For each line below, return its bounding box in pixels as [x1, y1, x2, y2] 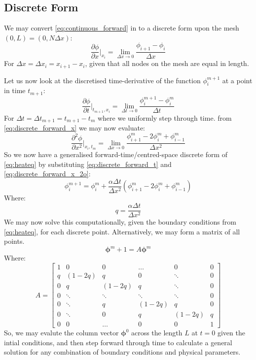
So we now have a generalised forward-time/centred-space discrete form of [4, 149, 228, 160]
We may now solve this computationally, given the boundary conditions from [4, 217, 236, 227]
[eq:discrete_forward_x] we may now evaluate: [4, 123, 146, 133]
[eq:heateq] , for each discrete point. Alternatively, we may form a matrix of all [4, 226, 240, 236]
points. [4, 236, 25, 246]
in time [4, 85, 26, 96]
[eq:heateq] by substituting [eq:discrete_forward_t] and [4, 159, 172, 169]
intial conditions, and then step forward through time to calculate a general [4, 337, 232, 347]
